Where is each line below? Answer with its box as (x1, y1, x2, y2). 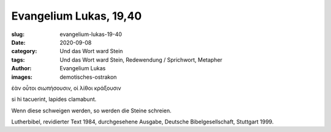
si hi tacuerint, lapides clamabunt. (11, 95, 97, 103)
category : (11, 48, 37, 55)
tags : (11, 56, 25, 64)
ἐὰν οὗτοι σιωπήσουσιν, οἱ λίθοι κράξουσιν (11, 84, 122, 92)
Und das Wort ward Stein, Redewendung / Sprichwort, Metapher (59, 56, 223, 64)
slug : (11, 31, 25, 38)
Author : (11, 65, 32, 72)
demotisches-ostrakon (59, 73, 117, 81)
